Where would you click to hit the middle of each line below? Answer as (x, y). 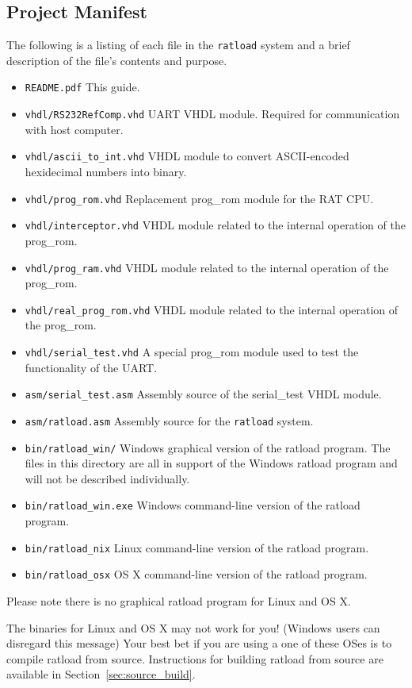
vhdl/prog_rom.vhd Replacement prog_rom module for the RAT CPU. (199, 198)
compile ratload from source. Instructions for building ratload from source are (195, 658)
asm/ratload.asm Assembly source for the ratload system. (169, 420)
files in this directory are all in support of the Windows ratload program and (211, 463)
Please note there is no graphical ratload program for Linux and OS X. (179, 600)
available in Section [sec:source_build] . (101, 674)
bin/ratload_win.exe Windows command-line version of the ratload (193, 505)
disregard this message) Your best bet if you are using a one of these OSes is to (199, 643)
